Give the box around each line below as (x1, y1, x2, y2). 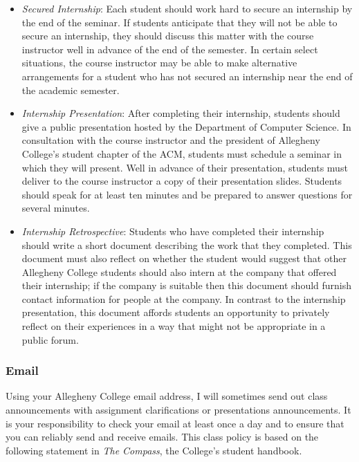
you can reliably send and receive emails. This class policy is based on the (6, 429, 319, 444)
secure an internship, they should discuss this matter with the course (21, 28, 314, 43)
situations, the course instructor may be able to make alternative (21, 55, 297, 70)
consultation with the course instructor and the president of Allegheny (21, 133, 320, 147)
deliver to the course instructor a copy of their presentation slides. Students (21, 174, 342, 188)
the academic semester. (21, 82, 120, 97)
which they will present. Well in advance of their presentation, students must (21, 160, 348, 174)
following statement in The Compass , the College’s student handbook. (6, 443, 302, 457)
